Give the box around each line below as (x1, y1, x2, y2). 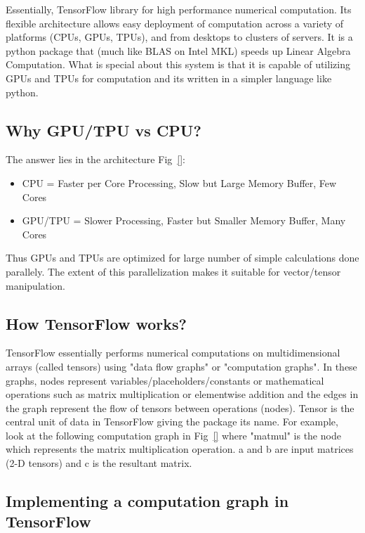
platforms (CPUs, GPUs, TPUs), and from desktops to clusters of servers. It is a (6, 30, 353, 44)
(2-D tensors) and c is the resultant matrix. (6, 456, 192, 470)
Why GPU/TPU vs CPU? (6, 119, 201, 141)
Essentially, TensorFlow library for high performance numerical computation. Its (6, 2, 352, 16)
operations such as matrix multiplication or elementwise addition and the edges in (6, 387, 359, 402)
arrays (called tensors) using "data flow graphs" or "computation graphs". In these (6, 359, 357, 373)
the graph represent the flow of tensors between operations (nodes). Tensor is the (6, 400, 354, 415)
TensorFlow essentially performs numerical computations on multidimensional (6, 345, 340, 360)
